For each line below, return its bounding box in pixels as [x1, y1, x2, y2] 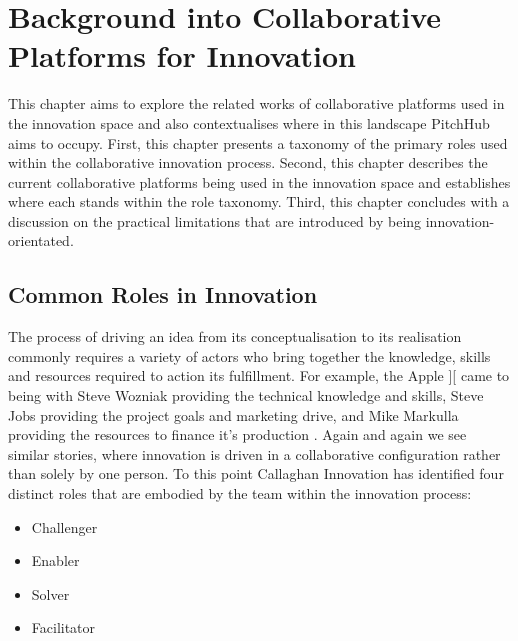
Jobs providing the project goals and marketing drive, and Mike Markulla [8, 404, 459, 425]
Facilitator [31, 617, 96, 638]
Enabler [31, 550, 80, 571]
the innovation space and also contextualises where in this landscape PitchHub [8, 112, 490, 133]
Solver [31, 583, 70, 604]
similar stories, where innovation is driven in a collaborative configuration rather [8, 443, 501, 464]
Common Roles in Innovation [8, 279, 318, 310]
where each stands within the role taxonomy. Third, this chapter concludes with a [8, 191, 510, 212]
